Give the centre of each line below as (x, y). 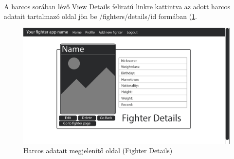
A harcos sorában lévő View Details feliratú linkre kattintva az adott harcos (117, 6)
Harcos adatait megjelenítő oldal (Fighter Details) (98, 150)
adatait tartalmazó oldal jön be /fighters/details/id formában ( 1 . (100, 16)
